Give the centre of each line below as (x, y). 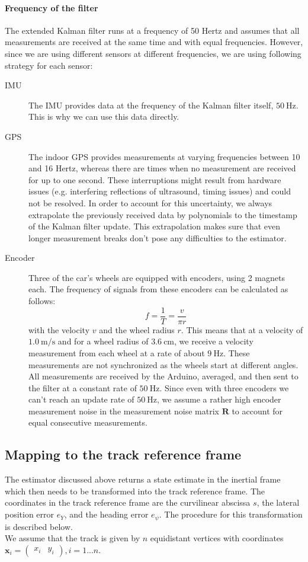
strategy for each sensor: (49, 65)
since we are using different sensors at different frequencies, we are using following (153, 53)
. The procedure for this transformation (231, 514)
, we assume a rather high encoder (219, 399)
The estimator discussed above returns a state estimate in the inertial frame (143, 479)
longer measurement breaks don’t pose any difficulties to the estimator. (158, 237)
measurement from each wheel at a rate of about (117, 352)
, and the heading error (106, 514)
